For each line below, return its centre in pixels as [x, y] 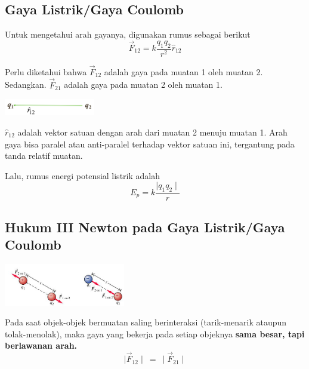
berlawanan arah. [41, 345]
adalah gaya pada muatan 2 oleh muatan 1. [143, 84]
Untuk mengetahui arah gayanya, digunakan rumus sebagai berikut [128, 34]
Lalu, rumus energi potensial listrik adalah [82, 175]
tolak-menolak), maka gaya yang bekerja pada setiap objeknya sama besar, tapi [155, 333]
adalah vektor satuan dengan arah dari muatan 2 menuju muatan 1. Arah [152, 132]
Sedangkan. [26, 84]
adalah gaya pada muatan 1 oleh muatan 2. [183, 71]
